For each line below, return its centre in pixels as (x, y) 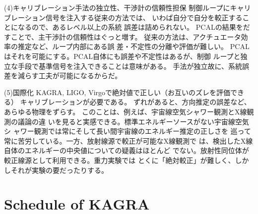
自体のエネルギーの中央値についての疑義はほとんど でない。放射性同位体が (127, 150)
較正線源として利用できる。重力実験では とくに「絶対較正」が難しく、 (120, 160)
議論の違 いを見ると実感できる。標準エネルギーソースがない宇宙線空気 (133, 121)
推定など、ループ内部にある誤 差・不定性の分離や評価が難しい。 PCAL (133, 46)
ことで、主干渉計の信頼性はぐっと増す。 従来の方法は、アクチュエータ (126, 36)
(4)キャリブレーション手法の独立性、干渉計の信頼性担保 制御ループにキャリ (128, 7)
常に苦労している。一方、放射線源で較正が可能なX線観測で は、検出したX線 (129, 140)
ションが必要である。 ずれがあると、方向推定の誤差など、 (156, 102)
